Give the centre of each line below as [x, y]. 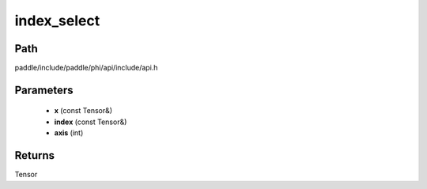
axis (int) [69, 133]
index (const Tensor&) [91, 122]
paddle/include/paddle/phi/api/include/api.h [86, 68]
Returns [35, 155]
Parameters [44, 90]
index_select [57, 21]
